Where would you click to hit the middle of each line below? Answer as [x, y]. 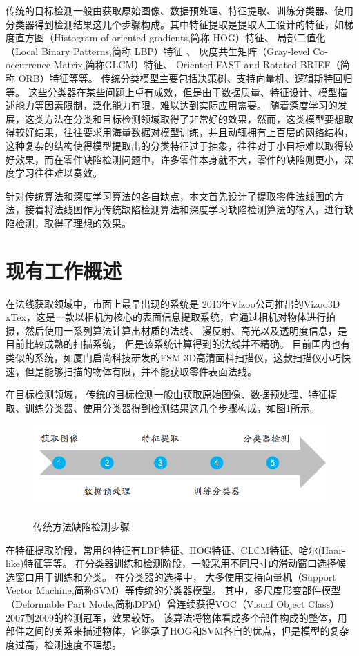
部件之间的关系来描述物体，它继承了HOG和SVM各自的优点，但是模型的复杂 [177, 631]
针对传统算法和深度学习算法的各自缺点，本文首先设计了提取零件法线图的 [170, 196]
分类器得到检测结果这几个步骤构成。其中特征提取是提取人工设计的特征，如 [175, 24]
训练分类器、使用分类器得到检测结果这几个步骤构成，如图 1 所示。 [172, 407]
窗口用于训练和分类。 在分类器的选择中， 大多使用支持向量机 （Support [175, 576]
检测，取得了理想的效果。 [73, 222]
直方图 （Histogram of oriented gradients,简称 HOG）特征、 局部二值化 [170, 38]
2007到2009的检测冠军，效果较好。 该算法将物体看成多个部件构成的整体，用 [176, 617]
